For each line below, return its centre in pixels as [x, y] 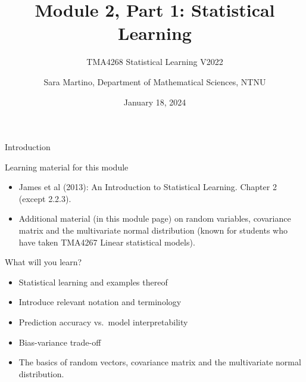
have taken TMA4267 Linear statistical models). [107, 242]
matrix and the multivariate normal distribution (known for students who [153, 230]
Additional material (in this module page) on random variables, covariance [155, 218]
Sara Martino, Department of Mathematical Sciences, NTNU [155, 81]
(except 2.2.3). [45, 198]
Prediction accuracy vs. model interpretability [103, 322]
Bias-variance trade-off [60, 342]
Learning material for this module [67, 167]
